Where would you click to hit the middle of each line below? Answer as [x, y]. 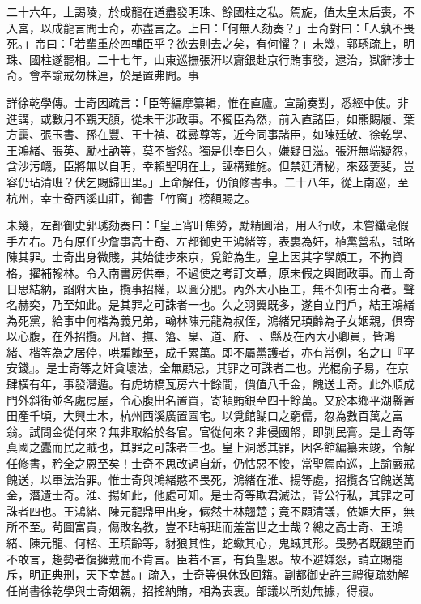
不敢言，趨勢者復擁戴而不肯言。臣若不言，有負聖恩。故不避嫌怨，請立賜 [199, 558]
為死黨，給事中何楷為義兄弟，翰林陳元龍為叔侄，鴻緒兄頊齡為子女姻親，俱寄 [210, 320]
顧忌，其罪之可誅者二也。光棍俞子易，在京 [295, 368]
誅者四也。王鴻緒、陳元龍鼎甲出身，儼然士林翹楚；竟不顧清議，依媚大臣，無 [210, 510]
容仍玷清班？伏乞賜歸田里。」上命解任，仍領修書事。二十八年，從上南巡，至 [208, 181]
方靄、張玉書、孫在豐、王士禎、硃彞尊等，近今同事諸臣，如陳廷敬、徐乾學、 [210, 134]
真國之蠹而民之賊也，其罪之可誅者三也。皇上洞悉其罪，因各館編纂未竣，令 [205, 447]
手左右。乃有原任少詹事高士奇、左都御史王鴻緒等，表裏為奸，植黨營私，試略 [210, 240]
